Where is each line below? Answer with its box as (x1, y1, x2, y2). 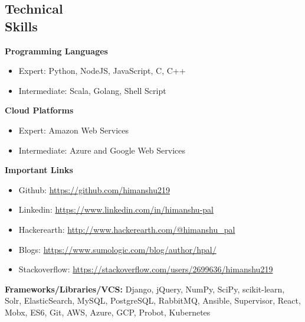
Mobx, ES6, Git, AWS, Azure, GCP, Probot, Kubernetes (5, 305, 211, 318)
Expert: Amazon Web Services (18, 123, 129, 136)
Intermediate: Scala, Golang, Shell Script (18, 84, 166, 96)
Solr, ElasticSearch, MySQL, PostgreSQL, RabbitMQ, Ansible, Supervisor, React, (5, 294, 301, 307)
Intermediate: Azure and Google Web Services (18, 144, 186, 156)
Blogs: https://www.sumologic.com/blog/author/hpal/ (18, 243, 217, 255)
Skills (5, 17, 38, 35)
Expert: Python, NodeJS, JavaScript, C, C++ (18, 64, 186, 77)
